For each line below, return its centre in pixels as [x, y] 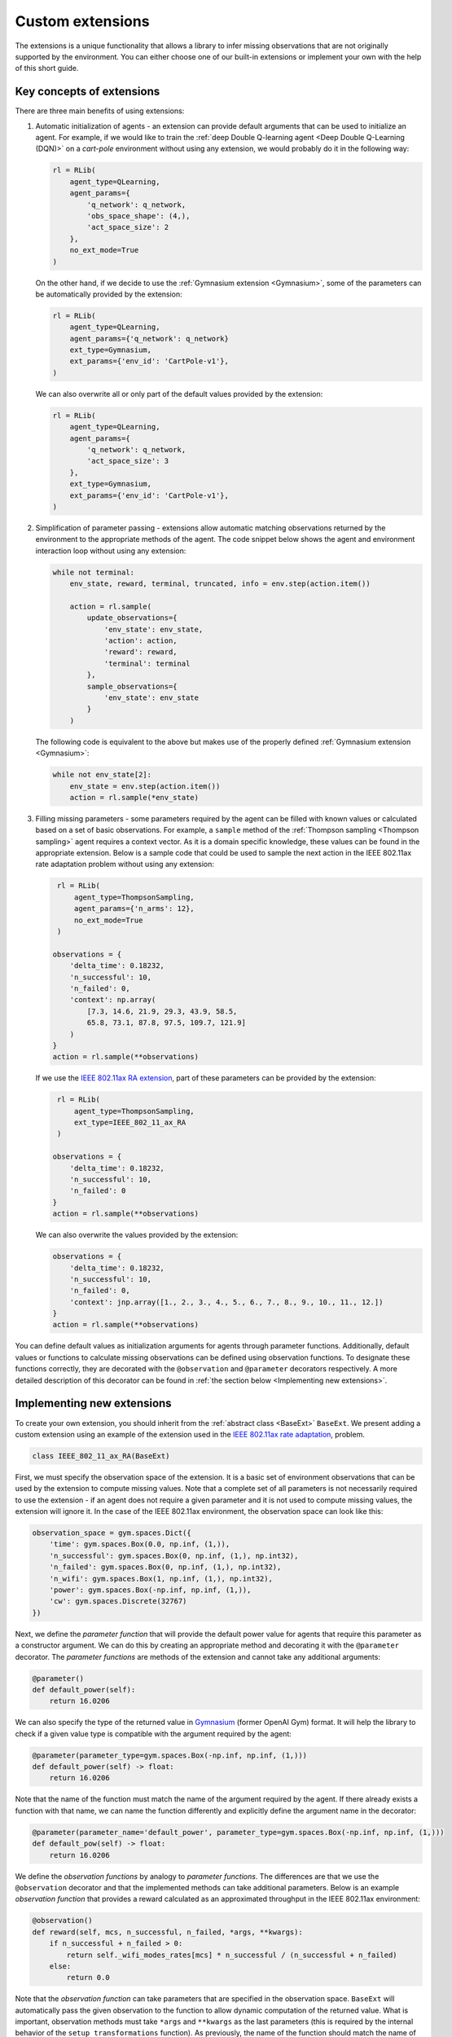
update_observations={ [132, 618]
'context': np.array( [113, 1000]
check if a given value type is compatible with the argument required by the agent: [154, 1733]
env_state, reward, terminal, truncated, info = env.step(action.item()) [220, 584]
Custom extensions [82, 21]
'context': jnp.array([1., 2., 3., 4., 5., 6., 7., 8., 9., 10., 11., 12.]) [226, 1302]
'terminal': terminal [147, 663]
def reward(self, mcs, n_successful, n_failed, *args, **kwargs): [167, 1932]
